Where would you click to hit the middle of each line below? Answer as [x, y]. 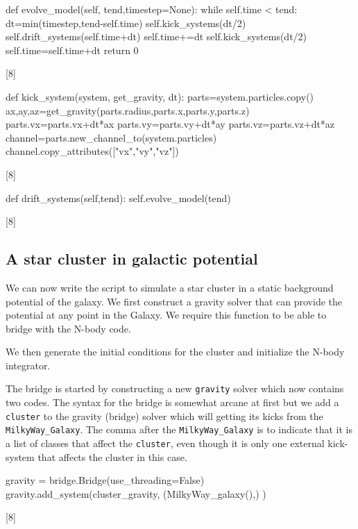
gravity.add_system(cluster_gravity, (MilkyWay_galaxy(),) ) [136, 493]
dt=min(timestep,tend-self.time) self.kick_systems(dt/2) [126, 23]
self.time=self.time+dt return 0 [72, 50]
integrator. [28, 365]
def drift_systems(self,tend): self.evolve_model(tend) [118, 198]
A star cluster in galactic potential [132, 259]
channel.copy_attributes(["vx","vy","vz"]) [92, 151]
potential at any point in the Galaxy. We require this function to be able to [166, 315]
